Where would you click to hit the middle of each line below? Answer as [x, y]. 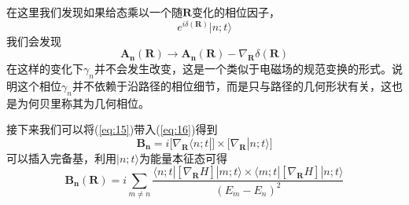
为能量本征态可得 [184, 157]
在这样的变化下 [45, 69]
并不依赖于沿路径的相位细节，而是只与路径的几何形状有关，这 [232, 85]
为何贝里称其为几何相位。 [83, 102]
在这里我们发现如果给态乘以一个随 [94, 12]
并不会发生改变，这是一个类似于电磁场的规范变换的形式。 [243, 69]
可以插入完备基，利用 [61, 157]
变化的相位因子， [236, 12]
